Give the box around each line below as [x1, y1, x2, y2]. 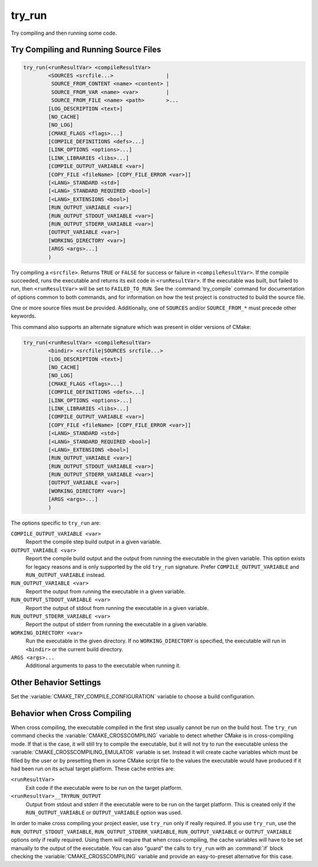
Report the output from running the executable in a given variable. [25, 588, 185, 595]
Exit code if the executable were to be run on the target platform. [25, 784, 183, 791]
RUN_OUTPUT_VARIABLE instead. [25, 571, 106, 578]
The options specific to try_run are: [11, 519, 101, 526]
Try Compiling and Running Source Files [11, 45, 161, 55]
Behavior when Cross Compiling [11, 708, 132, 718]
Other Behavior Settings [11, 678, 101, 688]
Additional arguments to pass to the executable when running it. [25, 662, 181, 669]
